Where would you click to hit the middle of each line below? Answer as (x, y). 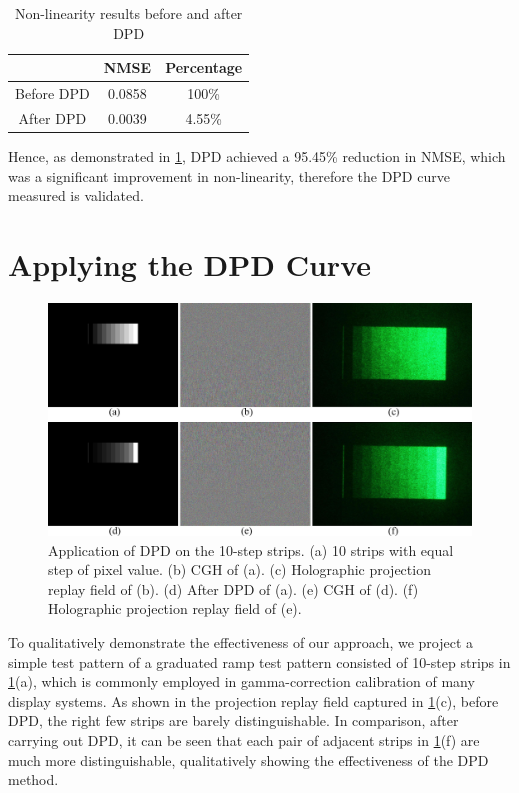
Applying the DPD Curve (189, 263)
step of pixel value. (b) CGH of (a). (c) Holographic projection (239, 569)
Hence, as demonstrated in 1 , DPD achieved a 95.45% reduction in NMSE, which (257, 155)
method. (33, 779)
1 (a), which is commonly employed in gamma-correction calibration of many (241, 681)
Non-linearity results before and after (128, 13)
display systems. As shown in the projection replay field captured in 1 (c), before (253, 700)
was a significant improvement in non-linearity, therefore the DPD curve (229, 175)
